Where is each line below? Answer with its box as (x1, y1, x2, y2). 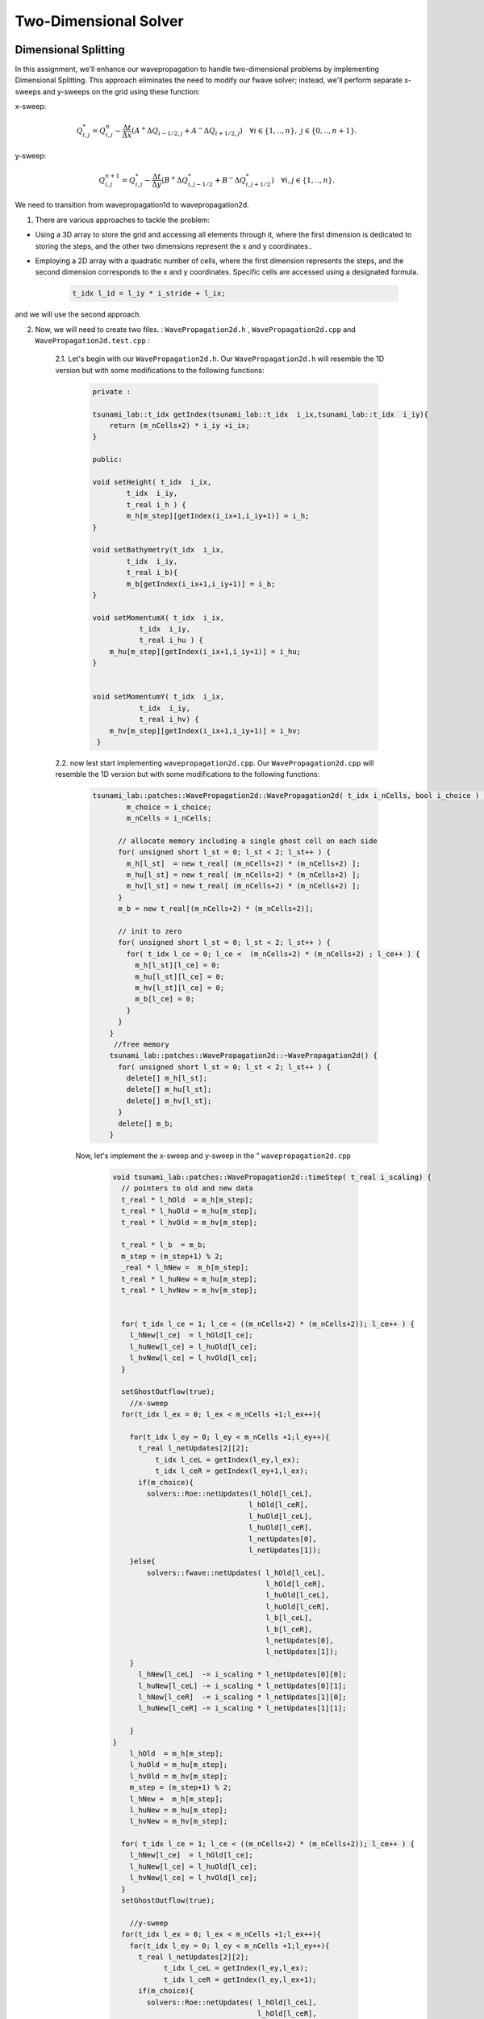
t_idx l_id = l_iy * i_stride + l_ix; (72, 289, 226, 298)
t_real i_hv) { (139, 715, 199, 724)
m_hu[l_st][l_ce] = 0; (134, 972, 225, 981)
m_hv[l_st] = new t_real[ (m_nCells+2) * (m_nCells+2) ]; (126, 881, 361, 891)
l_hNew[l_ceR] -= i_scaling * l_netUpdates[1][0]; (138, 1692, 347, 1702)
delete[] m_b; (118, 1119, 173, 1128)
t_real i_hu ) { (139, 636, 203, 645)
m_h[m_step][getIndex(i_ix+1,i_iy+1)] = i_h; (126, 511, 310, 521)
